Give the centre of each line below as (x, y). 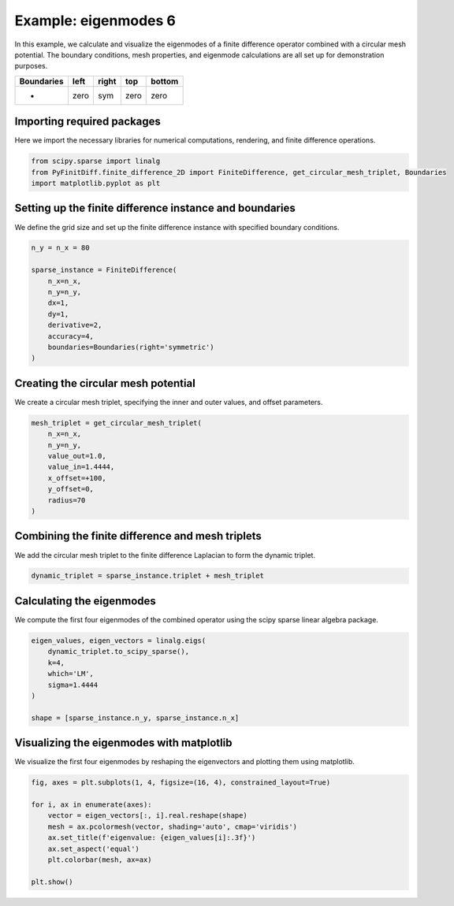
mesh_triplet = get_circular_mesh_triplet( (117, 423)
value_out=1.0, (77, 456)
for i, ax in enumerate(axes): (92, 804)
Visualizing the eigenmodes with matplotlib (123, 743)
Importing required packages (88, 122)
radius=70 (67, 500)
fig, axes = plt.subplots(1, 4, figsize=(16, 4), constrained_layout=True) (181, 783)
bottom (165, 81)
